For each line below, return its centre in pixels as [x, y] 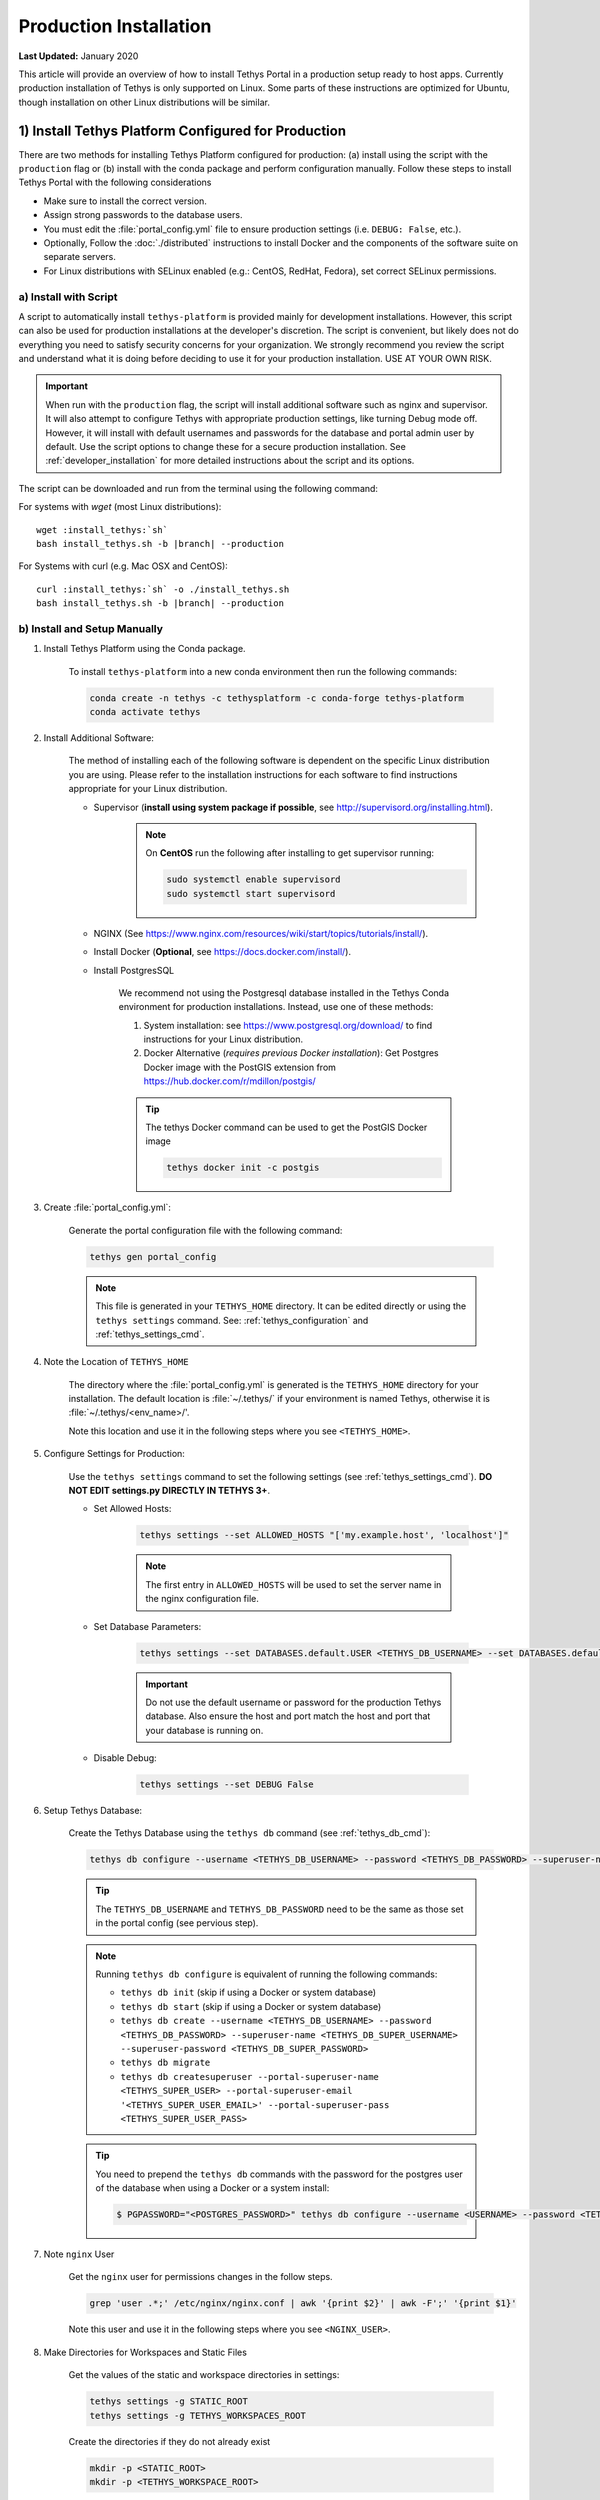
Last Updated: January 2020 [78, 56]
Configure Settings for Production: [114, 1454]
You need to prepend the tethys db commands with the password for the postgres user [279, 2174]
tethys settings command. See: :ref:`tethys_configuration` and [232, 1320]
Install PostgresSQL [134, 970]
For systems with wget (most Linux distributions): [120, 507]
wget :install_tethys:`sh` [102, 529]
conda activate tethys [145, 712]
